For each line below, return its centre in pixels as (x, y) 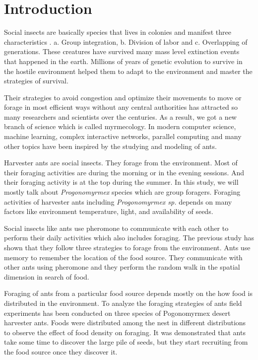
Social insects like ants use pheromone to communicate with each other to (116, 228)
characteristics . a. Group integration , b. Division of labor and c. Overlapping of (126, 41)
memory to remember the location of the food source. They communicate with (123, 257)
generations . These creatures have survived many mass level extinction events (122, 51)
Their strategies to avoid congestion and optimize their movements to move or (123, 97)
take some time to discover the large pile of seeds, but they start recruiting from (126, 342)
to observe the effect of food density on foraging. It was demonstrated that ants (125, 332)
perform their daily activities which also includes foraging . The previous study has (129, 238)
